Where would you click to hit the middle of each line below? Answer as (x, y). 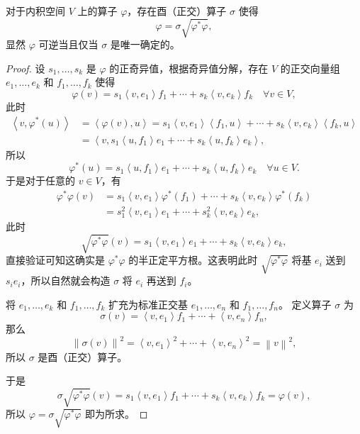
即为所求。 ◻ (116, 414)
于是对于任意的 (40, 180)
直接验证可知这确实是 (55, 260)
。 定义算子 (305, 304)
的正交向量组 (310, 68)
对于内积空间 (35, 11)
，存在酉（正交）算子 (177, 11)
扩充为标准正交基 (148, 304)
